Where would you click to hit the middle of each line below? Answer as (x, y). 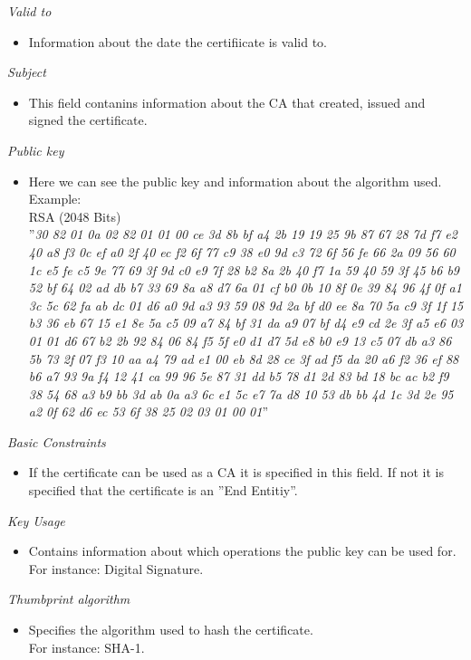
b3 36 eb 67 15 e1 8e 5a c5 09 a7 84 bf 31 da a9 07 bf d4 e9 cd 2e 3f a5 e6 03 (246, 323)
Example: (55, 199)
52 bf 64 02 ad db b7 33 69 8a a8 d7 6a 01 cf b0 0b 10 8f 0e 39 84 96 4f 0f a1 (245, 287)
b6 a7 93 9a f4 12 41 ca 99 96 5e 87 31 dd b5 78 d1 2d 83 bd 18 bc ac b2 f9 (239, 376)
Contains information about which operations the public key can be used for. (242, 551)
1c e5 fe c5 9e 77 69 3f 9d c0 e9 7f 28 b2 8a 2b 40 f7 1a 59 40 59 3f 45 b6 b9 (244, 269)
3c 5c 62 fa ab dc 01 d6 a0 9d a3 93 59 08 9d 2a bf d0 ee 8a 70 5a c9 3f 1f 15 (246, 305)
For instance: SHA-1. (87, 647)
